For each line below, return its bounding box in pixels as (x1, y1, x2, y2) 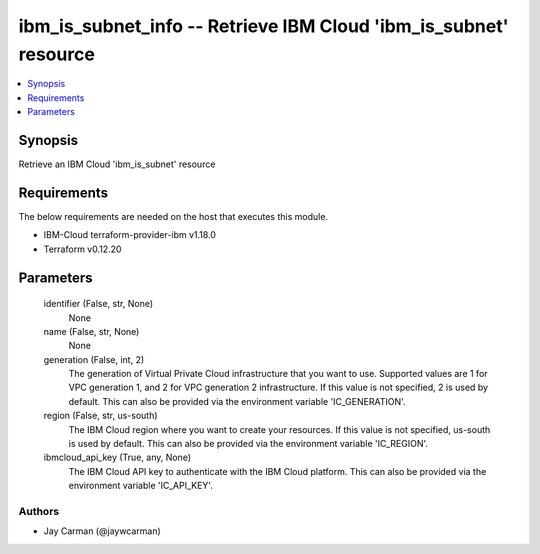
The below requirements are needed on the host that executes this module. (18, 210, 329, 222)
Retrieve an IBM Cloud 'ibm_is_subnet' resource (18, 158, 216, 170)
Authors (18, 504, 60, 518)
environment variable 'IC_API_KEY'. (68, 480, 214, 492)
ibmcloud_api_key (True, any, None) (43, 451, 192, 464)
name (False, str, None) (43, 325, 140, 337)
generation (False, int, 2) (43, 353, 145, 365)
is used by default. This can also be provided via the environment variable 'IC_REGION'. (68, 438, 429, 450)
